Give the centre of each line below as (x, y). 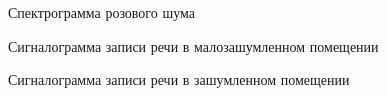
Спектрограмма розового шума (101, 12)
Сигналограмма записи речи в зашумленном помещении (179, 79)
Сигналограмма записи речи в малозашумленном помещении (193, 45)
